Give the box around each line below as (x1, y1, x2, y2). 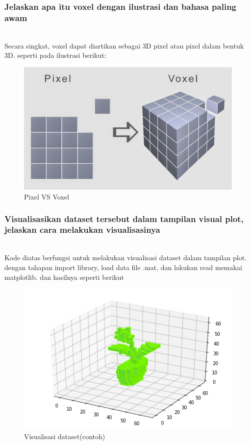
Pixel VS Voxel (24, 192, 69, 202)
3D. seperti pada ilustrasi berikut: (4, 50, 106, 60)
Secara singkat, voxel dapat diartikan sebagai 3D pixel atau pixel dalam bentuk (4, 40, 244, 50)
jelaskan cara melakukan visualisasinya (4, 223, 160, 236)
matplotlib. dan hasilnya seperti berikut (4, 272, 124, 282)
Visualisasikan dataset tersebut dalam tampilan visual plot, (4, 212, 244, 224)
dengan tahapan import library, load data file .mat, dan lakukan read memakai (4, 262, 242, 272)
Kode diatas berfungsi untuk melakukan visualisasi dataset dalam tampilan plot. (4, 252, 247, 263)
